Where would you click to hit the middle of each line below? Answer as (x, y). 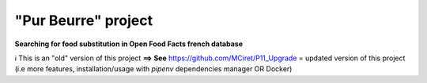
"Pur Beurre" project (84, 20)
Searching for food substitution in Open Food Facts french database (129, 44)
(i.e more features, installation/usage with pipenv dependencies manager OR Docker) (153, 69)
